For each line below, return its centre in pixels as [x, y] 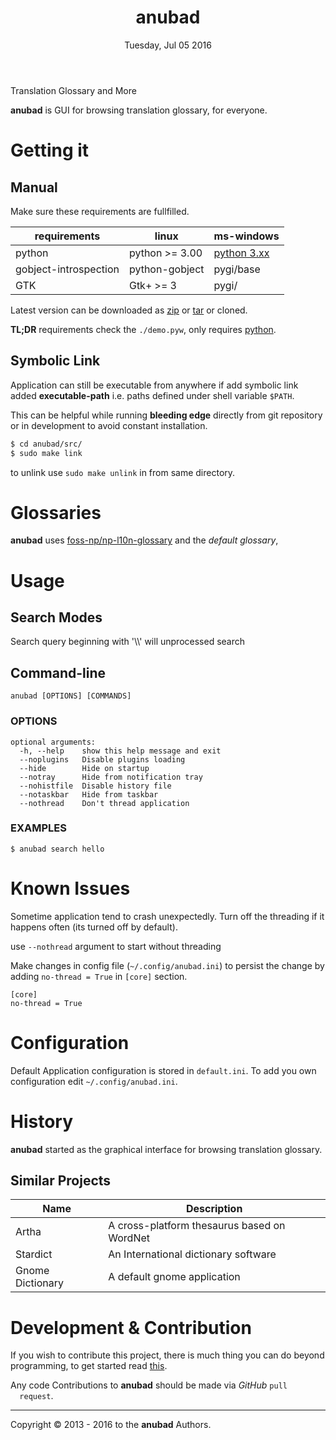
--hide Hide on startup [84, 768]
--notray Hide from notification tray [111, 777]
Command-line [58, 672]
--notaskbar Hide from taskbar [89, 794]
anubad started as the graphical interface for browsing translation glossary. [166, 1149]
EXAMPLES [38, 828]
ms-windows [246, 236]
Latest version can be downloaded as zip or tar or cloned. [129, 310]
